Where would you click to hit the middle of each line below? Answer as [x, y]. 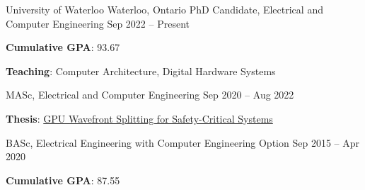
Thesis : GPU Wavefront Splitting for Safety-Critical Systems [139, 118]
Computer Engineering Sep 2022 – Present [98, 23]
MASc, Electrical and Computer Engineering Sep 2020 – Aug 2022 [150, 95]
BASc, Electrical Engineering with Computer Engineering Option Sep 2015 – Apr [182, 142]
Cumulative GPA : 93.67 [63, 47]
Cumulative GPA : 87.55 [63, 180]
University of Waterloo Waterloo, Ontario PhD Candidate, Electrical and [164, 9]
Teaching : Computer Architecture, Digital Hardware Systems [141, 71]
